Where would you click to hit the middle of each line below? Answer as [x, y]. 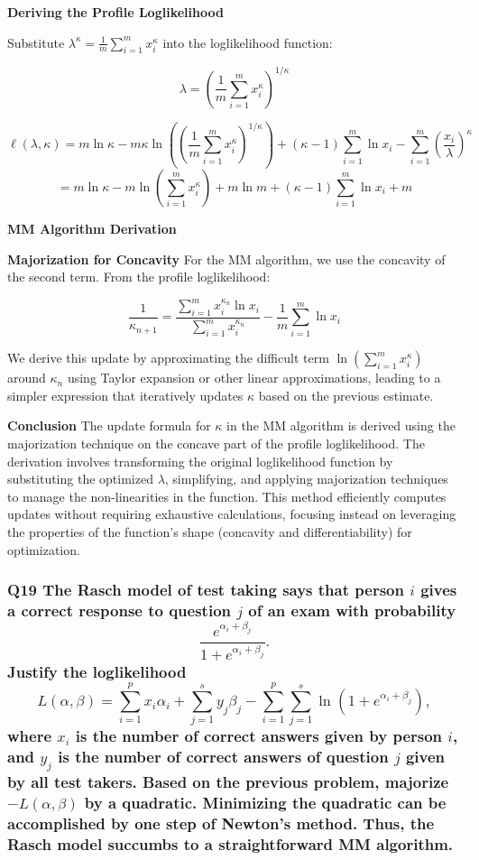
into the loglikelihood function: [248, 42]
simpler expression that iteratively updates [125, 395]
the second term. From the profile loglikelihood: [139, 277]
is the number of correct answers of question [223, 757]
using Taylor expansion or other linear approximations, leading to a [254, 378]
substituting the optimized [80, 479]
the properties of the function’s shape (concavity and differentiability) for [210, 531]
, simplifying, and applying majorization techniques [306, 479]
